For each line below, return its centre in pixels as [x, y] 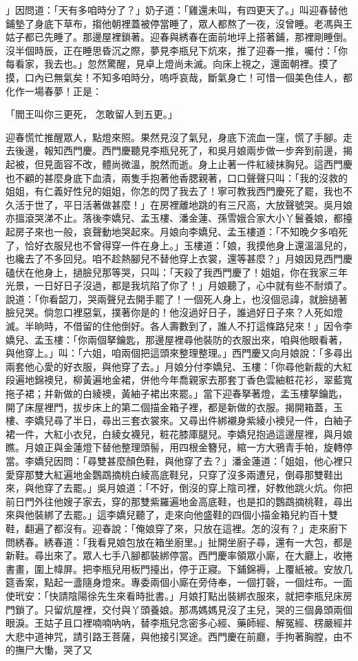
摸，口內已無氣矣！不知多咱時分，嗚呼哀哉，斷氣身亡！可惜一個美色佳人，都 [179, 77]
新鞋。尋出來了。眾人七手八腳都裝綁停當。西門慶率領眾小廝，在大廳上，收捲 [179, 555]
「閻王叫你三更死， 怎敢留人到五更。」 [92, 114]
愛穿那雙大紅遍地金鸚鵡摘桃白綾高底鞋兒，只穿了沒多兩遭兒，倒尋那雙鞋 [169, 474]
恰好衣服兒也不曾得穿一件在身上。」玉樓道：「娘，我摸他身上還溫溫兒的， [188, 245]
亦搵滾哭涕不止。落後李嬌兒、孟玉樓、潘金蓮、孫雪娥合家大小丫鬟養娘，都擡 [179, 218]
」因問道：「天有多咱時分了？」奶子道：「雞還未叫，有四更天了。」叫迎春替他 [177, 10]
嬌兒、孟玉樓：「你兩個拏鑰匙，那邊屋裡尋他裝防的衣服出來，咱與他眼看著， [177, 339]
